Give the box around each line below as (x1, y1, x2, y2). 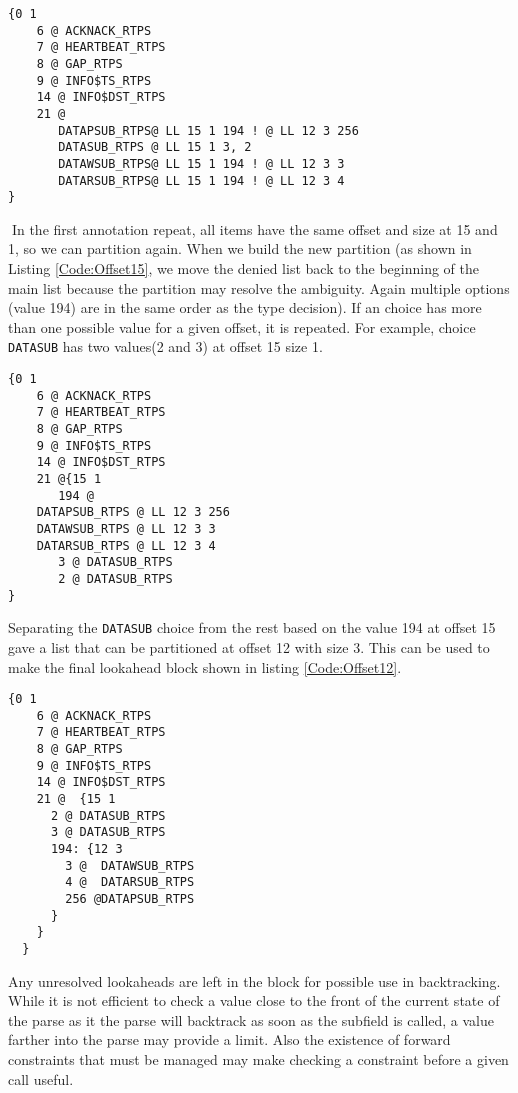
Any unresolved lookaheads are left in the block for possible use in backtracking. (8, 970, 501, 991)
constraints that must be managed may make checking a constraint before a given (8, 1049, 509, 1069)
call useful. (8, 1068, 74, 1089)
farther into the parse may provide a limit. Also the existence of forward (8, 1029, 451, 1050)
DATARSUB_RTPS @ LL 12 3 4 (36, 538, 216, 553)
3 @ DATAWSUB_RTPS (65, 858, 195, 873)
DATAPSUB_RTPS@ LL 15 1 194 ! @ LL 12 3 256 (58, 123, 359, 138)
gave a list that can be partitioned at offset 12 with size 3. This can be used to (8, 636, 490, 657)
